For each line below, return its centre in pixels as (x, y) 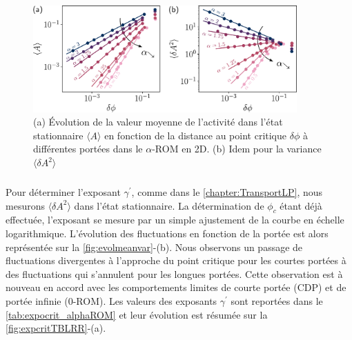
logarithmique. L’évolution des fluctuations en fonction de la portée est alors (167, 233)
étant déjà (301, 205)
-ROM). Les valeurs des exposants (145, 300)
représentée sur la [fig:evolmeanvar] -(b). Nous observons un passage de (154, 247)
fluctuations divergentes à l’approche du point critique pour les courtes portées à (176, 260)
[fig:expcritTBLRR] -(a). (56, 328)
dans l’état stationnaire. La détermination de (169, 205)
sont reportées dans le (277, 300)
